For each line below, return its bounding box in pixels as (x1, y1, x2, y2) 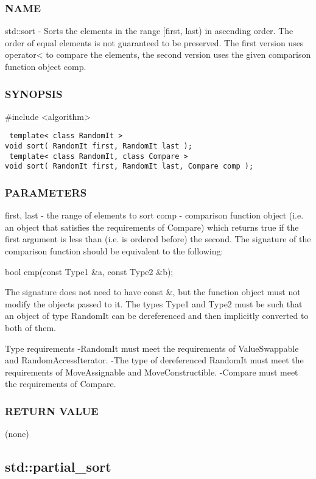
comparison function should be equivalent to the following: (5, 245, 223, 257)
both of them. (5, 321, 57, 334)
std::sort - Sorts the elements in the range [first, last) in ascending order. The (5, 24, 293, 37)
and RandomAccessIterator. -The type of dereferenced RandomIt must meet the (5, 354, 304, 366)
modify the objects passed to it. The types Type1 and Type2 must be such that (5, 297, 303, 310)
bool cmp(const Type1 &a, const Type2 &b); (5, 265, 174, 278)
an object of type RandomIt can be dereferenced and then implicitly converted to (5, 309, 309, 322)
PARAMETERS (5, 184, 87, 200)
